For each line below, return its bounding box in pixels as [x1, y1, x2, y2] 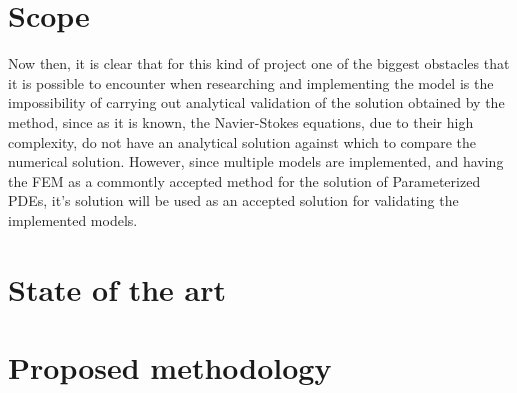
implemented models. [8, 209, 138, 230]
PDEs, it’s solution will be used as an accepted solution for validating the [8, 190, 459, 211]
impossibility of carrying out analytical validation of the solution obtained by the [8, 92, 505, 113]
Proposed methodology [8, 347, 332, 388]
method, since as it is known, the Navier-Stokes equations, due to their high [8, 111, 474, 132]
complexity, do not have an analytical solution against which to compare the [8, 131, 477, 152]
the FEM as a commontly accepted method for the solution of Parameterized [8, 170, 481, 191]
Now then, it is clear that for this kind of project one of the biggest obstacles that [8, 53, 510, 74]
